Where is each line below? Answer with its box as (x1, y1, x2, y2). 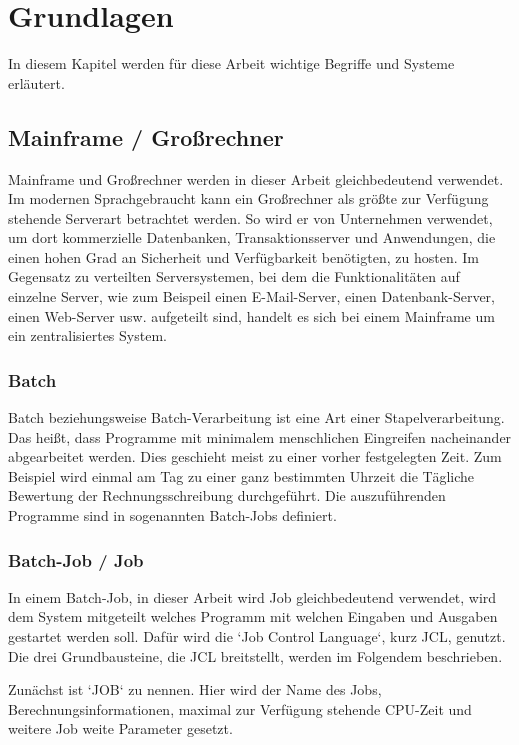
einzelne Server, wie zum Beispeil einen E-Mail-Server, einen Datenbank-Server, (8, 286, 495, 307)
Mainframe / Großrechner (8, 121, 284, 152)
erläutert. (8, 72, 65, 93)
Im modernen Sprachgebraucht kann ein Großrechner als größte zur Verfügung (8, 188, 489, 209)
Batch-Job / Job (8, 547, 144, 572)
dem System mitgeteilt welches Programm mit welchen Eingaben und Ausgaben (8, 606, 498, 627)
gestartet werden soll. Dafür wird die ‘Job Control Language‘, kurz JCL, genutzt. (8, 626, 506, 647)
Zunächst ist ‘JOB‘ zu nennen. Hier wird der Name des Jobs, (8, 679, 382, 700)
